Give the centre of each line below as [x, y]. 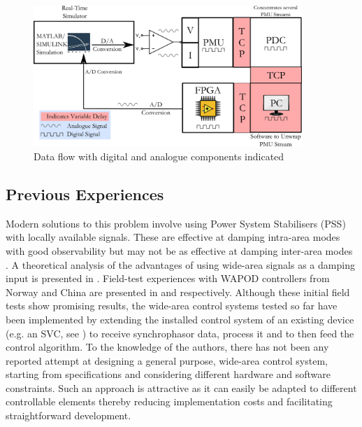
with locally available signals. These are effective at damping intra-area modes [173, 237]
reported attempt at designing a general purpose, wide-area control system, [167, 360]
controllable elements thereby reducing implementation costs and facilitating [169, 401]
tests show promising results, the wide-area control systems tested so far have [172, 306]
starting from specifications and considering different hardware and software [168, 374]
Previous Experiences [85, 194]
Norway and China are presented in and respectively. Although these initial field [178, 292]
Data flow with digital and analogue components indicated [159, 156]
